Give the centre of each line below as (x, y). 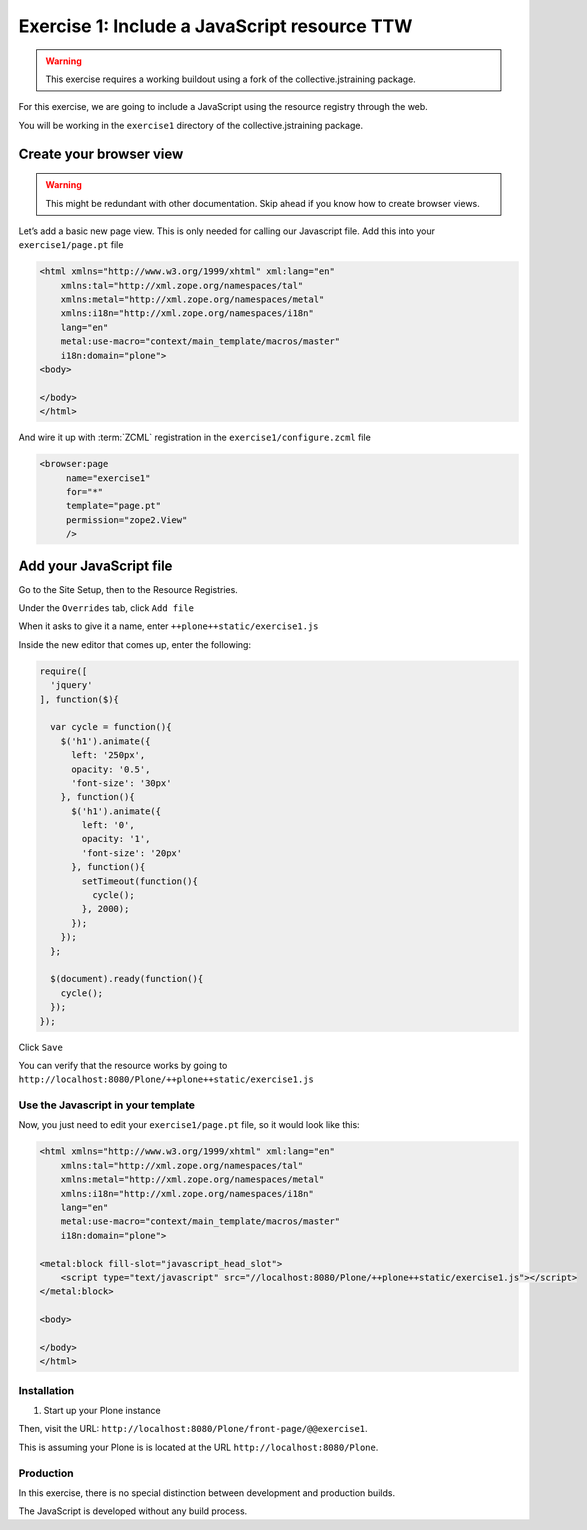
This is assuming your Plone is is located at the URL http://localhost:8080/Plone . (198, 1447)
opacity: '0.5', (111, 769)
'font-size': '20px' (132, 853)
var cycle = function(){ (111, 727)
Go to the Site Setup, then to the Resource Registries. (128, 589)
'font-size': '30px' (121, 783)
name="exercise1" (108, 478)
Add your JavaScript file (95, 565)
